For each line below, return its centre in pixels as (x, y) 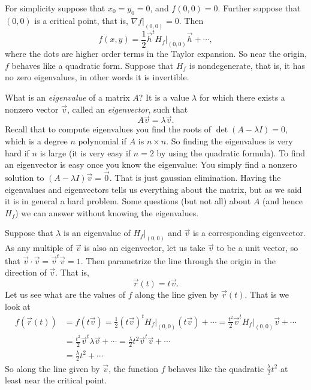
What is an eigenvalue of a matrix (67, 97)
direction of (26, 272)
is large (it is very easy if (85, 152)
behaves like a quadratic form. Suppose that (93, 65)
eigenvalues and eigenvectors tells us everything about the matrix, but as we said (153, 189)
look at (18, 306)
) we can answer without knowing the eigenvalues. (107, 212)
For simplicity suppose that (55, 8)
